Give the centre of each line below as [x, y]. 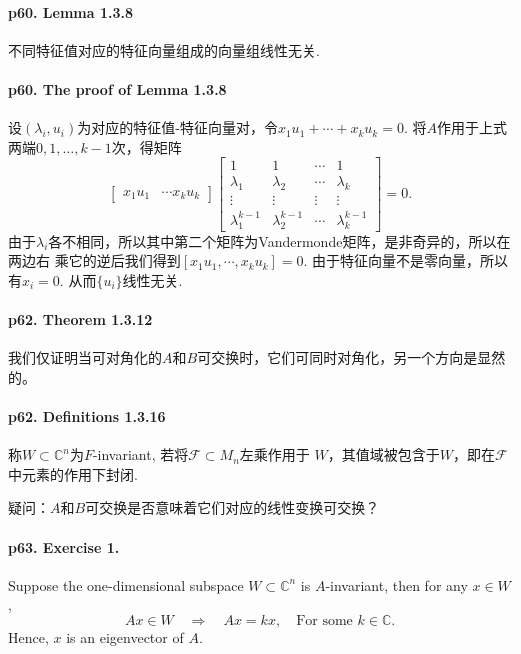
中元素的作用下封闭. [73, 473]
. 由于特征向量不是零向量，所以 [406, 260]
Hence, [28, 636]
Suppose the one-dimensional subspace [126, 584]
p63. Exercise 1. [64, 546]
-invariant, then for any [396, 584]
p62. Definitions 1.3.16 [87, 415]
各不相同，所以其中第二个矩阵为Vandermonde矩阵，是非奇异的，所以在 [279, 240]
